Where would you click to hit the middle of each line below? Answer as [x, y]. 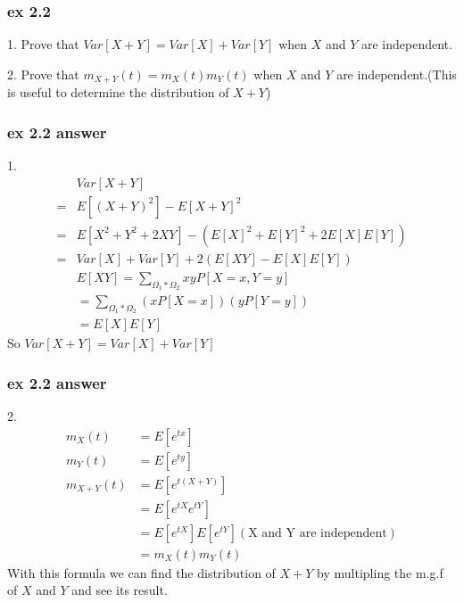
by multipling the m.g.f [380, 572]
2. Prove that [43, 74]
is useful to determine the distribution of [118, 92]
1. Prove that [43, 44]
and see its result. [120, 590]
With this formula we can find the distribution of [141, 572]
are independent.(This [397, 74]
